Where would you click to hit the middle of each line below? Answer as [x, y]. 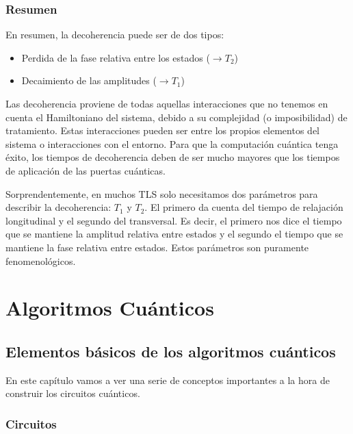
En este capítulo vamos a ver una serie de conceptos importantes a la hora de [168, 380]
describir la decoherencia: [58, 207]
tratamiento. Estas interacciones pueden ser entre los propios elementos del [162, 130]
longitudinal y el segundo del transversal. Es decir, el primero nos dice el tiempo [174, 220]
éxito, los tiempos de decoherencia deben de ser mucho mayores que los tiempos [173, 157]
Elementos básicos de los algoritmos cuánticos [171, 351]
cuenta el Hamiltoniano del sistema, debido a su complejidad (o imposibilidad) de [176, 117]
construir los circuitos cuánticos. [73, 393]
